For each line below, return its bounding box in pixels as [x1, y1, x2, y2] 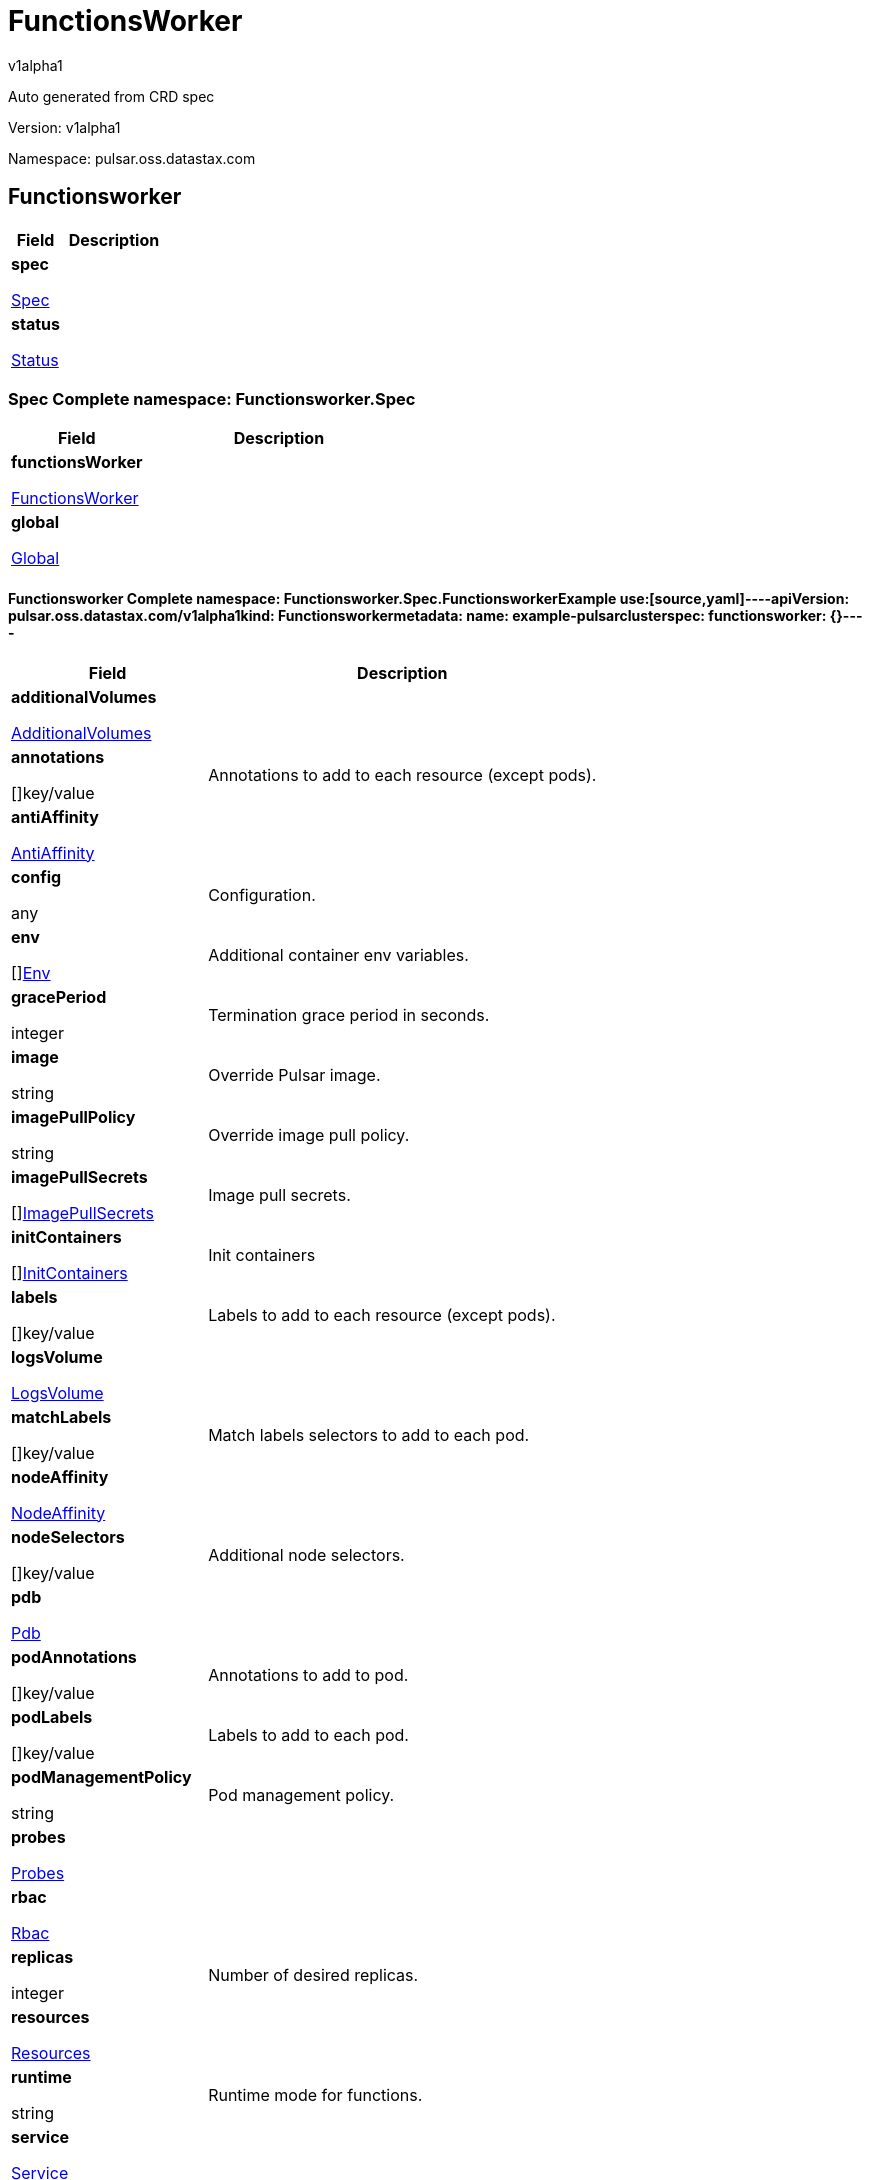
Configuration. [208, 884, 316, 905]
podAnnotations [11, 1646, 137, 1667]
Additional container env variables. [208, 944, 469, 965]
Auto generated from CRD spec [8, 87, 215, 105]
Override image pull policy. [208, 1124, 410, 1145]
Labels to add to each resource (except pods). [208, 1304, 556, 1325]
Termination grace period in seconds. [208, 1004, 490, 1025]
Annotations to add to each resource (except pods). [208, 764, 597, 785]
